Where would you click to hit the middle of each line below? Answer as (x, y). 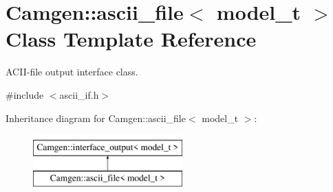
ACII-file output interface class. (72, 72)
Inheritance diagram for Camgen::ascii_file (96, 118)
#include (25, 94)
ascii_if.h (79, 94)
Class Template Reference (131, 39)
